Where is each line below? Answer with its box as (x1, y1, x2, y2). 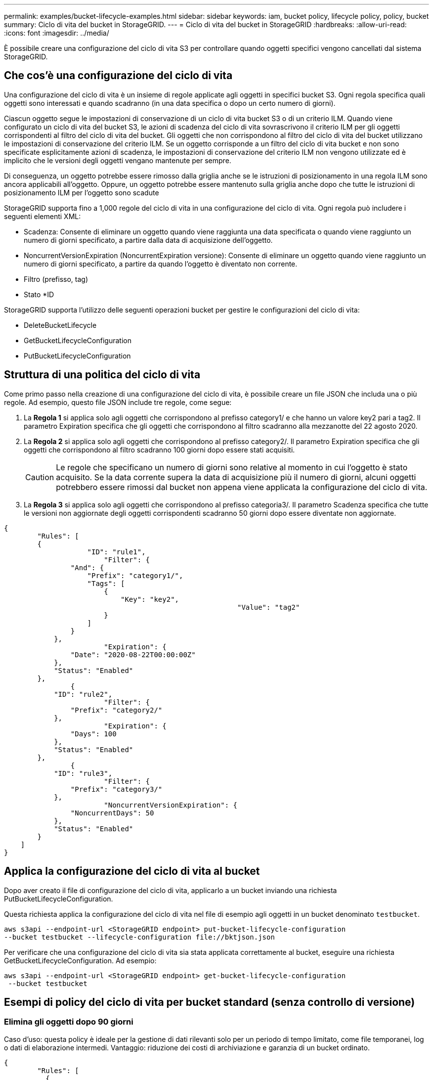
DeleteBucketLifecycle (24, 320, 97, 329)
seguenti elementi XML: (4, 212, 81, 221)
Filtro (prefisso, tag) (24, 274, 88, 283)
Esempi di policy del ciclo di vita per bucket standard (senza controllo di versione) (4, 995, 415, 1008)
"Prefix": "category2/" (70, 706, 163, 714)
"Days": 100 (70, 729, 117, 738)
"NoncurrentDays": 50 (70, 809, 154, 817)
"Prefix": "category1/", (87, 571, 183, 580)
